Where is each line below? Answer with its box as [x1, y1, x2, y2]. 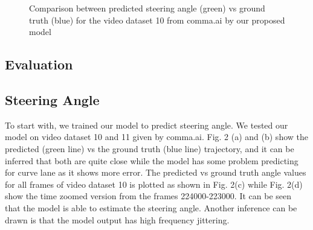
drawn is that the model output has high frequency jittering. [5, 213, 230, 226]
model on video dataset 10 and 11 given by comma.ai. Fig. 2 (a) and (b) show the [5, 130, 308, 143]
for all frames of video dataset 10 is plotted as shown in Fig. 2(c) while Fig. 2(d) [5, 177, 303, 190]
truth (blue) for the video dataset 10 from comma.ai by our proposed [29, 13, 285, 26]
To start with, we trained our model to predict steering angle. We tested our [5, 118, 288, 131]
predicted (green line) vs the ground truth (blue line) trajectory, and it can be [5, 142, 294, 155]
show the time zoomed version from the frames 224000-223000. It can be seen [5, 190, 292, 202]
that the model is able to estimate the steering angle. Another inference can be [5, 201, 297, 214]
